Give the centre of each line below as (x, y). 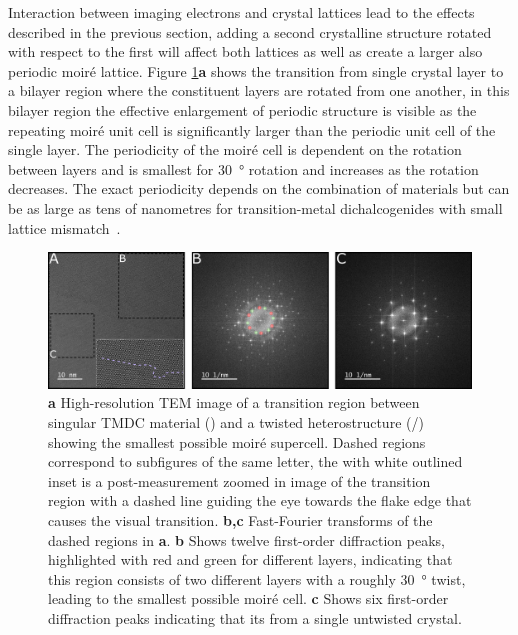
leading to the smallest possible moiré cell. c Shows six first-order (248, 598)
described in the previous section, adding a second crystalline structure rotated (250, 31)
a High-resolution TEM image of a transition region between (234, 402)
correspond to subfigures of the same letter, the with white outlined (255, 461)
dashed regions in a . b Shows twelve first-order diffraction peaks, (246, 539)
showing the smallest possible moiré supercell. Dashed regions (237, 441)
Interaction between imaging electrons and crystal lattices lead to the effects (241, 12)
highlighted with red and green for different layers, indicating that (250, 559)
